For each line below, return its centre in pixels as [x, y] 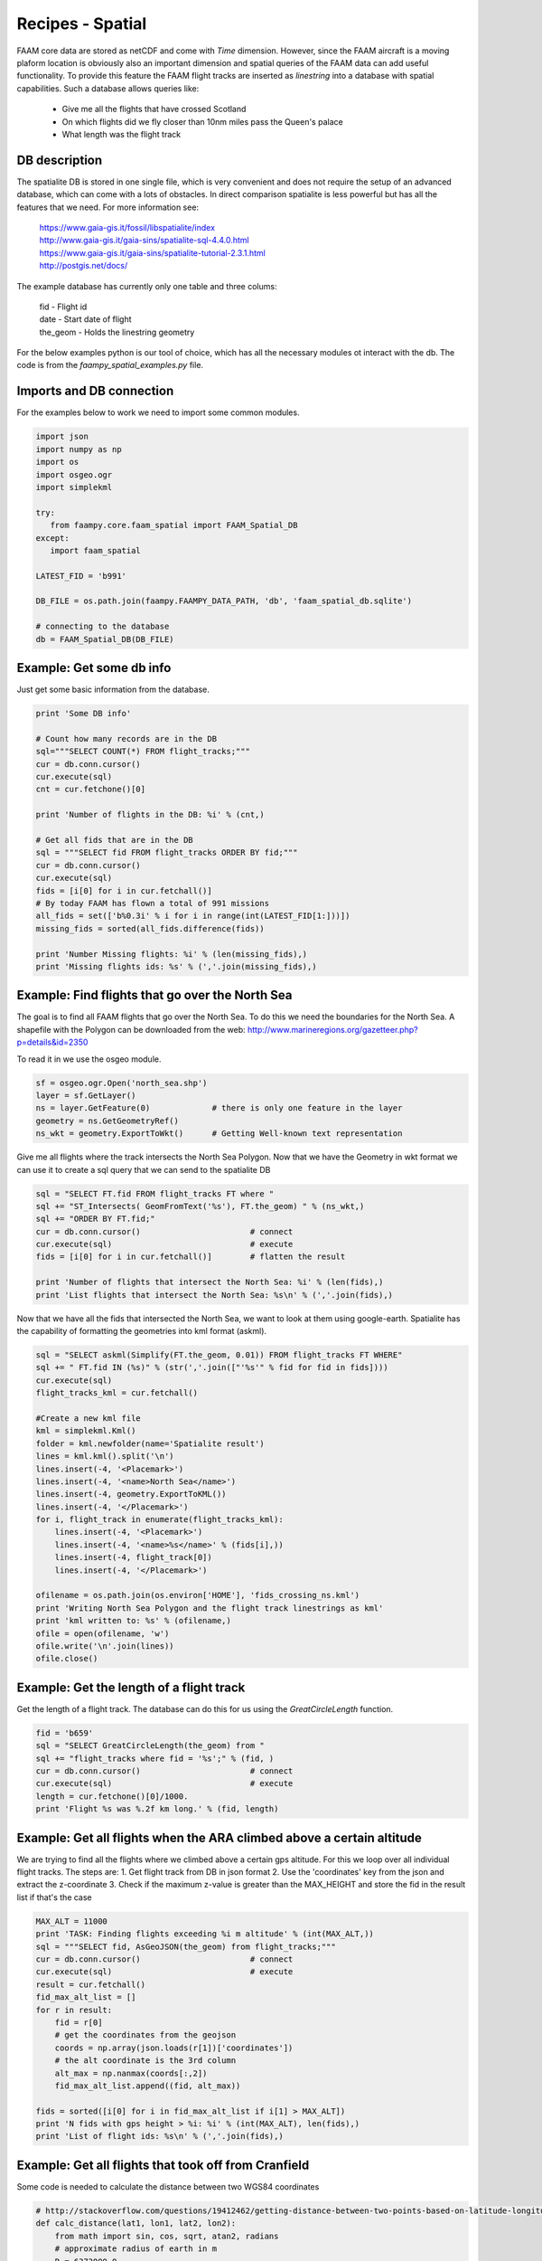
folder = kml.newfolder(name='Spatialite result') [150, 1443]
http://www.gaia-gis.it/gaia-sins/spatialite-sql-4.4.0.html [144, 241]
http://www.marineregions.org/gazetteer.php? [333, 1029]
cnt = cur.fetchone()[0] [91, 790]
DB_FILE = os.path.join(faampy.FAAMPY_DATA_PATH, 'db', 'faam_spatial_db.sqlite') [224, 601]
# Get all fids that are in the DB [114, 840]
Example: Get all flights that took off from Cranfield [163, 2165]
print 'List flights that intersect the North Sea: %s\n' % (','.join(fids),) [214, 1295]
